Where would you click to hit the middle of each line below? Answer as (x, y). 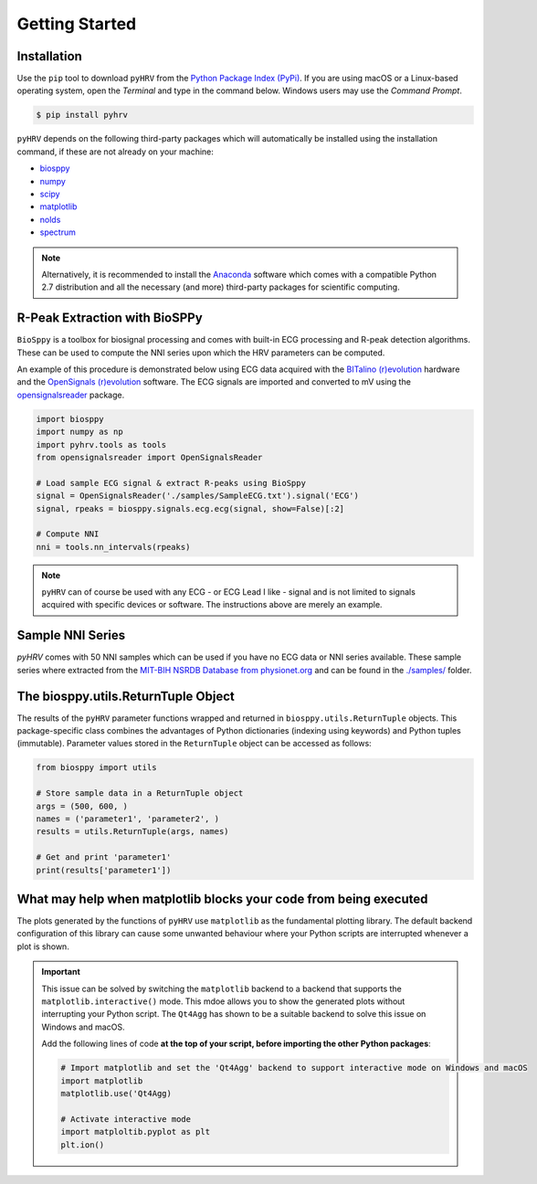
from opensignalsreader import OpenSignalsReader (149, 457)
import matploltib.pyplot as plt (135, 1132)
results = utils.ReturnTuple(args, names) (132, 832)
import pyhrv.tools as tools (101, 444)
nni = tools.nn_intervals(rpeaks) (113, 547)
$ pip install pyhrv (82, 115)
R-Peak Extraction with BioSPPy (110, 318)
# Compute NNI (68, 534)
